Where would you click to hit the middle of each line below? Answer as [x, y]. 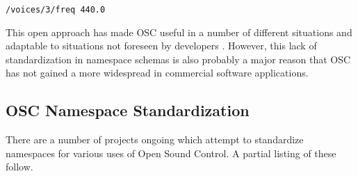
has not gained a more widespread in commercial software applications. [157, 73]
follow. [19, 167]
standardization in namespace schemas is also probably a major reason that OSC [178, 59]
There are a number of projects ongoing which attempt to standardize [155, 139]
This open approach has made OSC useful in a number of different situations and [179, 32]
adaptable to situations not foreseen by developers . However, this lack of [161, 46]
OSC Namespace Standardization [128, 110]
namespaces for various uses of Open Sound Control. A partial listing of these [171, 153]
